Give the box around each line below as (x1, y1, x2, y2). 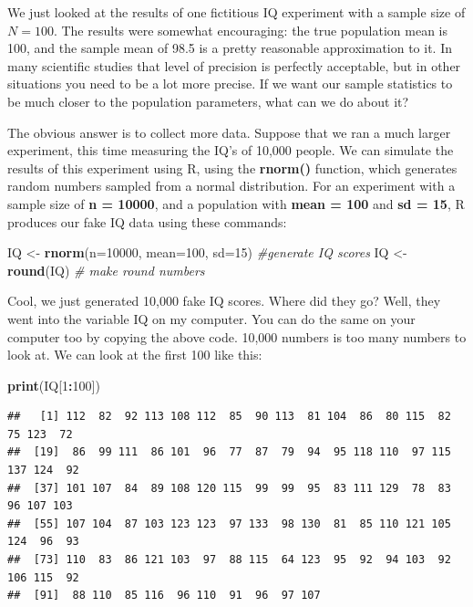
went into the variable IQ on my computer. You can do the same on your (7, 309, 416, 328)
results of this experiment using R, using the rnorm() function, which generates (7, 158, 458, 177)
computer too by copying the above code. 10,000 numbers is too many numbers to (7, 327, 467, 346)
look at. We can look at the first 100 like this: (7, 345, 262, 364)
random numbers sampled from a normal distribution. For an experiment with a (7, 176, 456, 195)
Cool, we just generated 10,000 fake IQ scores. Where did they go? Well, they (7, 291, 441, 310)
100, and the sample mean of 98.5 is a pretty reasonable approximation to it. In (7, 38, 453, 58)
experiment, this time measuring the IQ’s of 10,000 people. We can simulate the (7, 141, 454, 160)
